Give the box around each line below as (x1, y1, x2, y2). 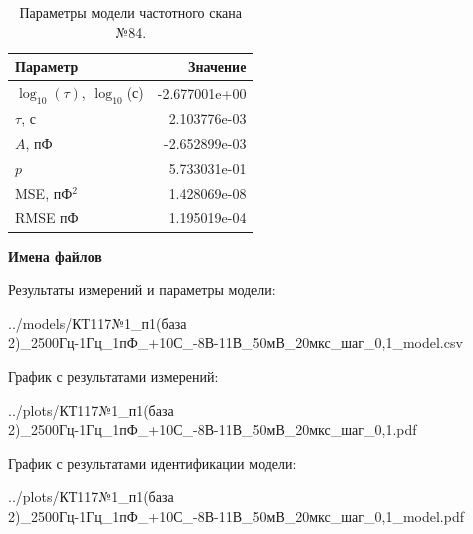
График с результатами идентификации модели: (8, 452, 297, 473)
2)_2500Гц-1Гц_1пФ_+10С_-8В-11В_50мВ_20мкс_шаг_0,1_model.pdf (8, 505, 464, 526)
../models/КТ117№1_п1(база (8, 312, 187, 333)
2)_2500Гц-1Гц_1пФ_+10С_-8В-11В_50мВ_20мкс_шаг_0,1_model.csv (8, 332, 463, 353)
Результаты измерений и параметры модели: (8, 279, 276, 300)
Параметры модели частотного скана (19, 2, 242, 22)
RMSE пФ (15, 207, 79, 228)
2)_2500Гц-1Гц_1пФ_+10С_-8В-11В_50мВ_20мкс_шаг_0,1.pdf (8, 419, 417, 440)
